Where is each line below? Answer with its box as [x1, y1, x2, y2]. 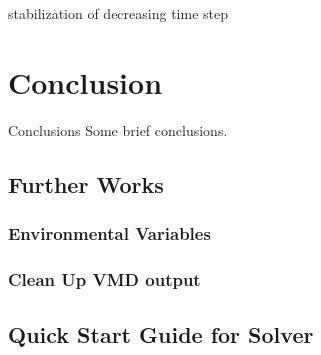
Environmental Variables [8, 221, 211, 246]
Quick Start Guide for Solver [8, 319, 314, 350]
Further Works [8, 168, 164, 199]
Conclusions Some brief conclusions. [8, 119, 228, 140]
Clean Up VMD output [8, 266, 201, 291]
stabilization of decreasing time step [8, 3, 228, 23]
